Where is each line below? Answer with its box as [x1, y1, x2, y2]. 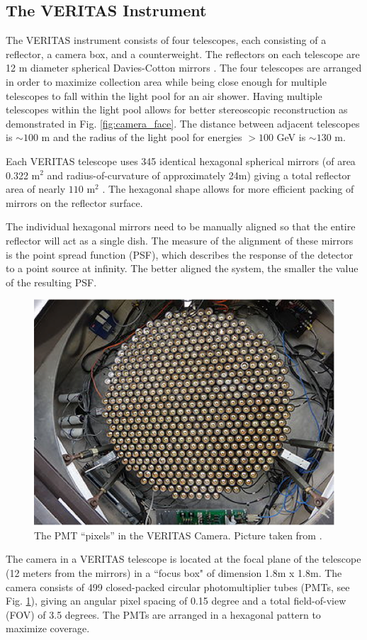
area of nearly [6, 181, 66, 196]
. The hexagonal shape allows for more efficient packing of [102, 181, 354, 196]
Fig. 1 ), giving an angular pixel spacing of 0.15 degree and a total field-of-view [6, 593, 346, 608]
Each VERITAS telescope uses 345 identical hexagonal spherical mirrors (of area [6, 153, 356, 168]
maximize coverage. [6, 621, 90, 636]
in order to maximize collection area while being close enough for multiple [6, 74, 327, 89]
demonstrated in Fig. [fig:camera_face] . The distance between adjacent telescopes [6, 116, 360, 130]
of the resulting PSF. [6, 274, 97, 289]
